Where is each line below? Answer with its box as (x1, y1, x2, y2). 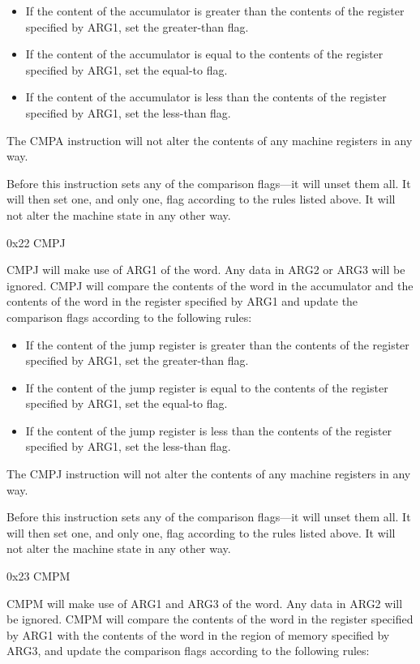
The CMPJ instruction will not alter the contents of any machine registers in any (6, 465, 411, 482)
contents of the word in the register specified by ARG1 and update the (6, 293, 358, 310)
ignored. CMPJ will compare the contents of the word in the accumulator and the (6, 276, 414, 293)
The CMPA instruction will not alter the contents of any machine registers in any (6, 131, 413, 148)
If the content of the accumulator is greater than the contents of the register (25, 2, 405, 19)
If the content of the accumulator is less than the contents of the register (25, 88, 387, 105)
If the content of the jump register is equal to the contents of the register (25, 379, 388, 396)
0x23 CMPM (6, 568, 71, 585)
